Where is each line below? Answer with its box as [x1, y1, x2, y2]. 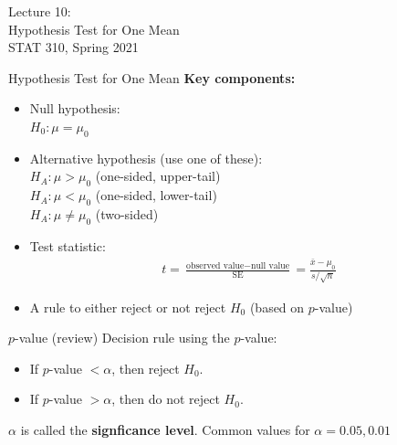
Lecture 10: [8, 2, 71, 20]
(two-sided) [95, 204, 159, 223]
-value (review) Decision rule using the [15, 328, 230, 347]
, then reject [111, 358, 180, 377]
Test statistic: [29, 236, 106, 255]
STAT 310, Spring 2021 [8, 37, 139, 57]
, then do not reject [111, 389, 220, 408]
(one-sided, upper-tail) [95, 166, 221, 185]
